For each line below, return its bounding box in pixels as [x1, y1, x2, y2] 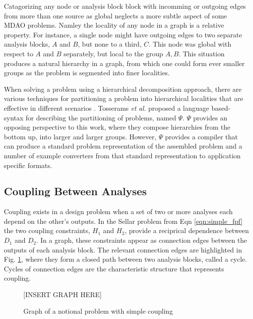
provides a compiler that [165, 131, 238, 141]
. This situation [179, 48, 225, 58]
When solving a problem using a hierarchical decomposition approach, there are [4, 84, 242, 94]
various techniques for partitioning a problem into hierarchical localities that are [4, 93, 243, 103]
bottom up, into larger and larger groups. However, [4, 131, 157, 141]
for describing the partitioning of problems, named [25, 112, 176, 122]
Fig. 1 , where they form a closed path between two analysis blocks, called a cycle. [4, 254, 247, 264]
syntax [4, 112, 24, 122]
